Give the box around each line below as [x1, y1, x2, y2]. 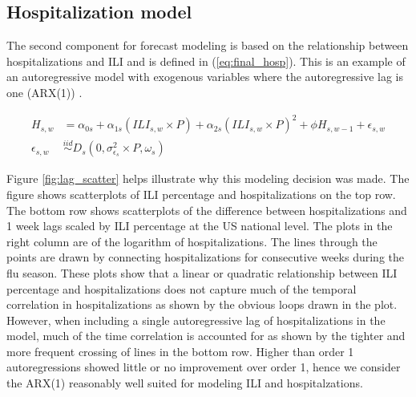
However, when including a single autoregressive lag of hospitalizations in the [6, 311, 386, 328]
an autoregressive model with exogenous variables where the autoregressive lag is [6, 68, 403, 85]
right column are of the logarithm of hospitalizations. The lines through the [6, 233, 378, 249]
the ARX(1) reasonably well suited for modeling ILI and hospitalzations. [6, 375, 363, 391]
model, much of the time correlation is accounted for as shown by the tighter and [6, 327, 406, 344]
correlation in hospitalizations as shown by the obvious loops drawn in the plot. [6, 296, 398, 313]
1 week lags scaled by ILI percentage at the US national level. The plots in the [6, 217, 393, 234]
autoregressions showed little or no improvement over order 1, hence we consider [6, 359, 401, 375]
